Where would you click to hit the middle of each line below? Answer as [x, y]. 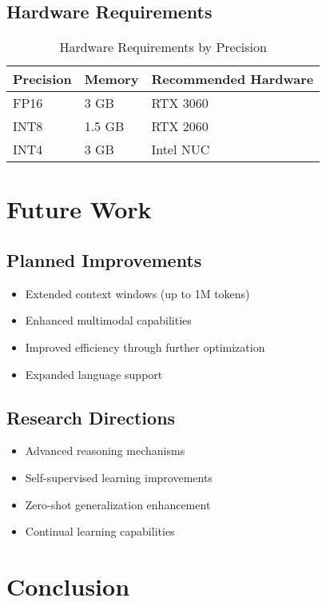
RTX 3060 [180, 103]
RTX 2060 [180, 126]
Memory [111, 79]
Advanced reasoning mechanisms [105, 451]
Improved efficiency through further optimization [145, 347]
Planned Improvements [104, 259]
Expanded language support [94, 374]
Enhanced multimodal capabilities [108, 320]
